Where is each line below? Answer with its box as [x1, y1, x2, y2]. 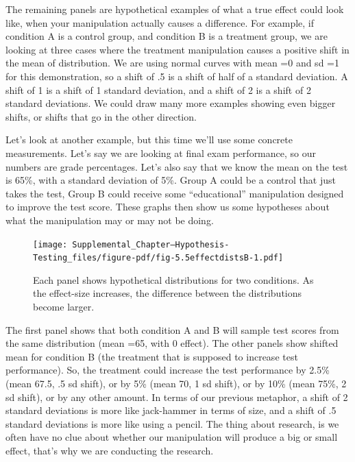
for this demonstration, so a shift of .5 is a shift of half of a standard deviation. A [5, 69, 348, 83]
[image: [33, 239, 68, 250]
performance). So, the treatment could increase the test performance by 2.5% [5, 363, 330, 377]
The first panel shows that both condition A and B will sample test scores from [5, 322, 339, 337]
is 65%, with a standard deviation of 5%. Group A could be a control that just [5, 173, 336, 187]
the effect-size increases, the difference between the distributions [33, 286, 302, 300]
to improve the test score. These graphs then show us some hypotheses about [5, 199, 330, 214]
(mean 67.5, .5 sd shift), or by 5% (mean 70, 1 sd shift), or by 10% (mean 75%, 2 [5, 376, 347, 390]
